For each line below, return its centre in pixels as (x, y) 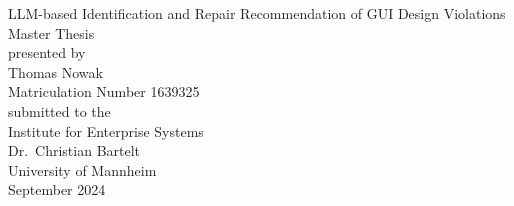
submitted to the (59, 110)
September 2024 (57, 189)
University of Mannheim (82, 169)
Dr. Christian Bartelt (74, 150)
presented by (47, 52)
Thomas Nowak (55, 71)
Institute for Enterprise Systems (106, 130)
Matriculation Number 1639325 (104, 91)
